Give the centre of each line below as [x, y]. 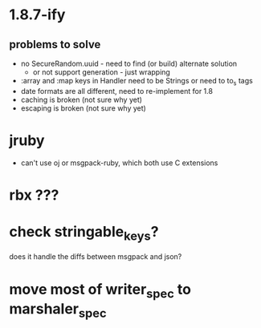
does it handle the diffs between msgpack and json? [96, 257]
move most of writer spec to [100, 291]
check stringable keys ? [84, 233]
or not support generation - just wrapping [102, 72]
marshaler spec [58, 310]
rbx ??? [34, 195]
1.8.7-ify [37, 15]
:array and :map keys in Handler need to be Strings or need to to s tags [137, 82]
